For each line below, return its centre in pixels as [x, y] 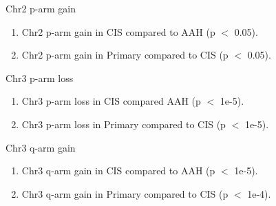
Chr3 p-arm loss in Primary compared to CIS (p [124, 124]
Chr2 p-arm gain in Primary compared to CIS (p [125, 55]
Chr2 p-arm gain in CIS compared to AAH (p [118, 31]
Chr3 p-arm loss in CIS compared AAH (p [111, 101]
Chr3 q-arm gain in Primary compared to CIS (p [125, 193]
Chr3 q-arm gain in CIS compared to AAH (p [118, 171]
